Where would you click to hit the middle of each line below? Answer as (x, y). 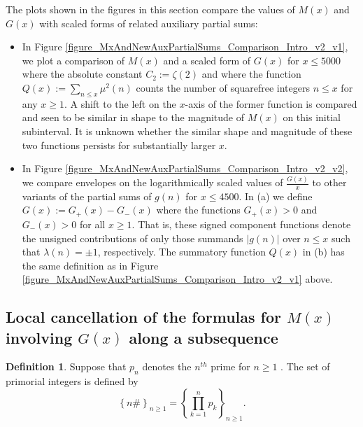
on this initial (312, 117)
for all (93, 224)
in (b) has (323, 252)
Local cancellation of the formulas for (144, 317)
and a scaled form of (207, 60)
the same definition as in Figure (90, 265)
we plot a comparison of (73, 60)
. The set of (305, 366)
